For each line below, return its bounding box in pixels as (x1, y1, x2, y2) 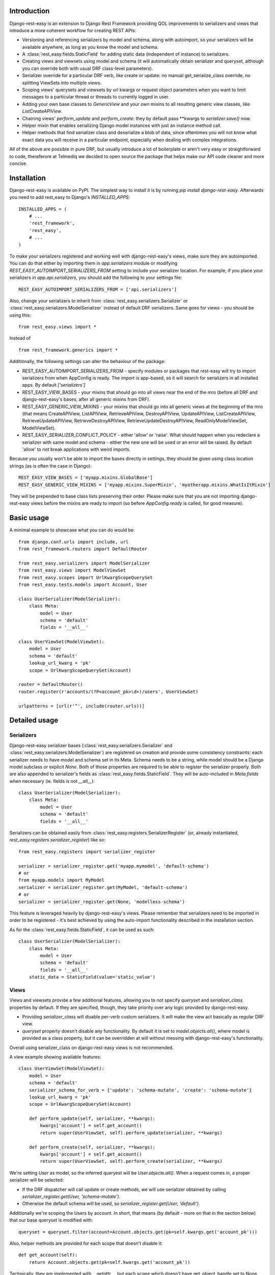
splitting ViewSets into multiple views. (22, 80, 102, 86)
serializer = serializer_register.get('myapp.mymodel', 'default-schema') (18, 863, 209, 869)
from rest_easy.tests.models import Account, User (18, 581, 148, 588)
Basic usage (9, 514, 49, 522)
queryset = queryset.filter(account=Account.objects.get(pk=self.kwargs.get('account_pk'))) (18, 1229, 258, 1235)
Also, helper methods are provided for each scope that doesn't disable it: (9, 1240, 163, 1246)
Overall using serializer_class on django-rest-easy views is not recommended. (9, 1044, 174, 1051)
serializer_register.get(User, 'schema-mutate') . (22, 1193, 121, 1200)
